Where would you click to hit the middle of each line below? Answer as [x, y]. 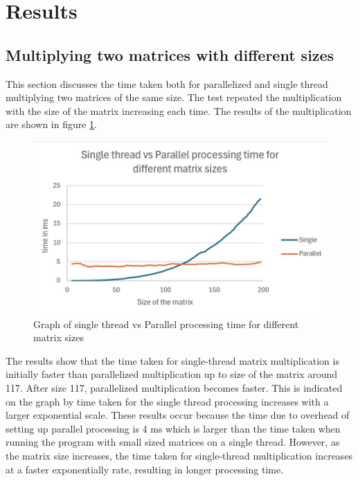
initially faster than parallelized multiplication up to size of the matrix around [172, 374]
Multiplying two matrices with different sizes [170, 54]
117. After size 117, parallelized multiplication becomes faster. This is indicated [174, 387]
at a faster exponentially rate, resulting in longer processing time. [145, 469]
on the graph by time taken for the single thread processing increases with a [167, 401]
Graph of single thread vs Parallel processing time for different [166, 324]
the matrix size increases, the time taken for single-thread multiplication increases [179, 455]
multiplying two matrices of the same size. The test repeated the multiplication [174, 97]
